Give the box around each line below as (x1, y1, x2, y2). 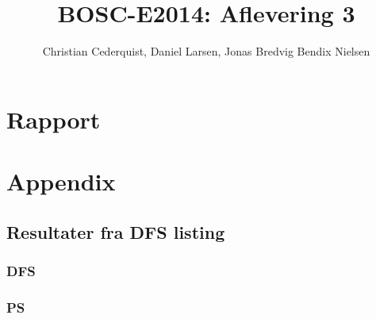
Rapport (6, 102, 101, 135)
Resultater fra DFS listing (6, 219, 225, 244)
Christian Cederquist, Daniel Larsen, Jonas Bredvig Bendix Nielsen (42, 43, 370, 60)
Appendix (6, 165, 116, 198)
